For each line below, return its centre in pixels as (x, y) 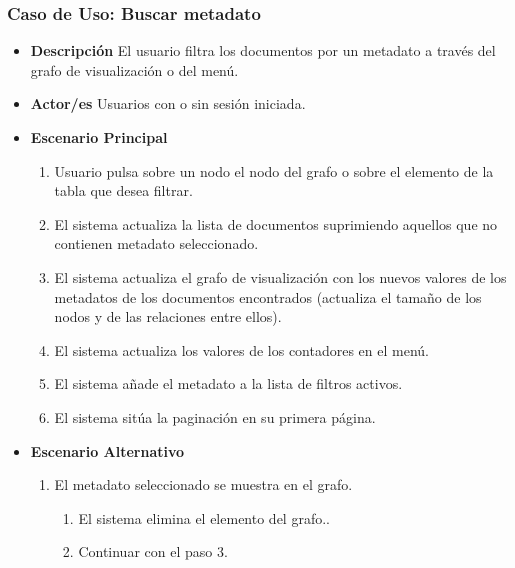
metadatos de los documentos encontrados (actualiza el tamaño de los (268, 296)
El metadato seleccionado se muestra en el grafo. (203, 484)
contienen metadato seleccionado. (156, 243)
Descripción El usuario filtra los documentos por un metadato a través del (263, 50)
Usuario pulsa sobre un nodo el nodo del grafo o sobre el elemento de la (274, 170)
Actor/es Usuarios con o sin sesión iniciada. (168, 103)
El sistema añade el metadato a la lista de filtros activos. (228, 383)
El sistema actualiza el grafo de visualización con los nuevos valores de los (280, 276)
